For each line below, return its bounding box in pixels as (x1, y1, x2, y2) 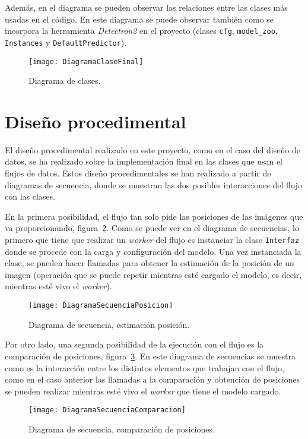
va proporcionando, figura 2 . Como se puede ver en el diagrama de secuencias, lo (5, 222, 299, 234)
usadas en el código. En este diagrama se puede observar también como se (5, 12, 274, 25)
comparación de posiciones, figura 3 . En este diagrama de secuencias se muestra (5, 349, 296, 362)
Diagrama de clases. (28, 74, 101, 87)
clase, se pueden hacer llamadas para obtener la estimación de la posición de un (5, 257, 294, 269)
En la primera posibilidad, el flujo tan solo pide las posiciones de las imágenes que (5, 210, 303, 222)
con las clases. (5, 190, 55, 203)
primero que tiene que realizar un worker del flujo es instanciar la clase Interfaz (5, 233, 299, 246)
